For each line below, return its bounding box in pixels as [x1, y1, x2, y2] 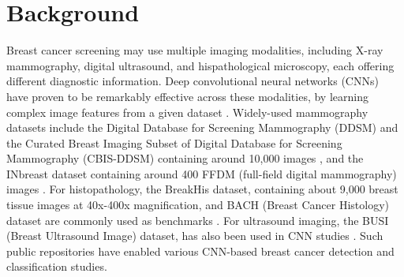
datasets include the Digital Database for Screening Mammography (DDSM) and [6, 119, 398, 136]
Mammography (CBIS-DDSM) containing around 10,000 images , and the [6, 150, 364, 167]
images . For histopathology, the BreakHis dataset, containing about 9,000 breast [6, 181, 398, 197]
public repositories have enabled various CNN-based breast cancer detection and [6, 242, 395, 259]
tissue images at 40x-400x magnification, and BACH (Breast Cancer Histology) [6, 197, 389, 213]
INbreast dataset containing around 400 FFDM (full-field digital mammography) [6, 165, 397, 182]
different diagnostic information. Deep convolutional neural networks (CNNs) [6, 73, 379, 89]
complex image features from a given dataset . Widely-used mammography [6, 103, 368, 120]
